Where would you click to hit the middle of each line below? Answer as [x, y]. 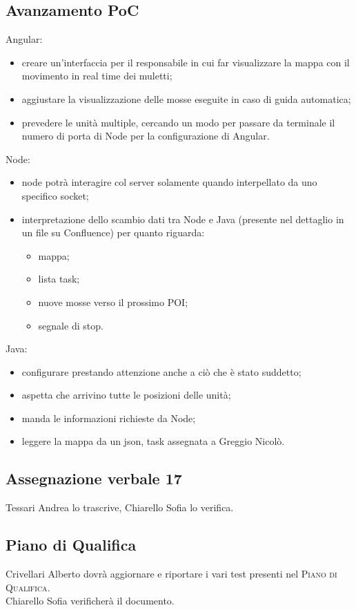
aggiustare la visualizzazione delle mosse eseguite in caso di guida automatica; [186, 98]
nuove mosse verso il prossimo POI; [113, 302]
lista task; [59, 279]
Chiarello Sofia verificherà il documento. [90, 601]
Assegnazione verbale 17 [94, 478]
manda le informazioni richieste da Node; [109, 418]
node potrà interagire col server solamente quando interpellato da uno [169, 182]
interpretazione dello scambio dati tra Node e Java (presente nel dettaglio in [183, 219]
